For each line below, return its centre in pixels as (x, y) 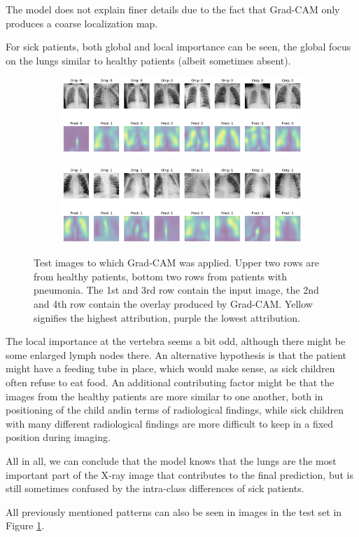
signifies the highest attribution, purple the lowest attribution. (167, 317)
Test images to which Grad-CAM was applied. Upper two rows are (177, 263)
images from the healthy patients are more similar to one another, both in (164, 396)
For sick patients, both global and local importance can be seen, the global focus (178, 47)
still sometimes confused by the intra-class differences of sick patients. (155, 488)
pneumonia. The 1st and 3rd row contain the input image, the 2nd (176, 290)
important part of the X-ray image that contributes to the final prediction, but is (179, 474)
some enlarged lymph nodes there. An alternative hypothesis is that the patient (176, 354)
